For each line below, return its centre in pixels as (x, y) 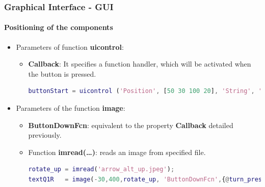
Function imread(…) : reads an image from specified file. (117, 152)
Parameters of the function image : (71, 108)
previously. (45, 135)
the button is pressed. (62, 73)
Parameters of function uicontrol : (70, 46)
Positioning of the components (59, 27)
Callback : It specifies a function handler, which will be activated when (140, 64)
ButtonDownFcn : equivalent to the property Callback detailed (131, 125)
